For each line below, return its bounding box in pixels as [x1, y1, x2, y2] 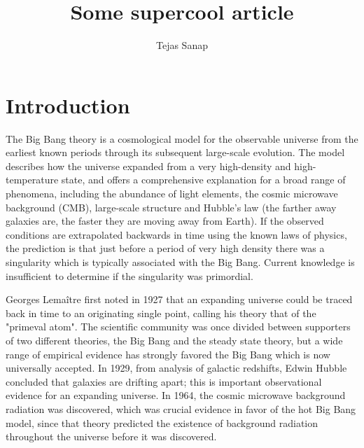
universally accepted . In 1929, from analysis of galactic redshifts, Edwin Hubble [6, 360, 347, 375]
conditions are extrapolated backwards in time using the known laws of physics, [6, 227, 347, 241]
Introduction [6, 90, 130, 119]
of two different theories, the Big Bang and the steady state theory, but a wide [6, 332, 343, 347]
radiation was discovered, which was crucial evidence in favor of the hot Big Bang [6, 401, 356, 416]
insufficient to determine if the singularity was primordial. [6, 268, 253, 283]
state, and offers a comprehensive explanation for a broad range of [61, 172, 346, 187]
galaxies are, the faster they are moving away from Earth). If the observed [6, 213, 324, 228]
